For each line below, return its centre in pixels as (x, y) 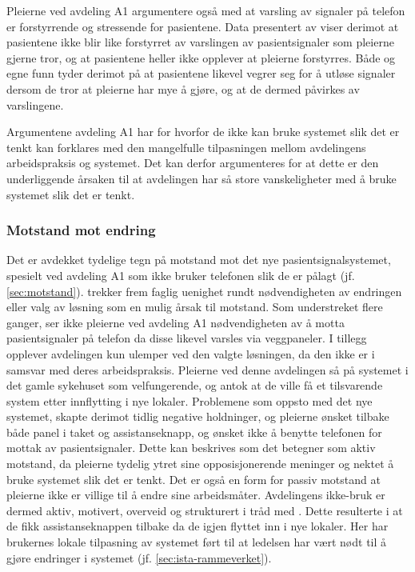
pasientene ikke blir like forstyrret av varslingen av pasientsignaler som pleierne (200, 42)
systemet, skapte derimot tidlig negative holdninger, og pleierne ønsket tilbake (198, 416)
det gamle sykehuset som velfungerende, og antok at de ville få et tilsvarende (195, 385)
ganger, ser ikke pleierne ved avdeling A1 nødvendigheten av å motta (176, 322)
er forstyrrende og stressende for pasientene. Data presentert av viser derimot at (203, 26)
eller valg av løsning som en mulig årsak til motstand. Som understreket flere (195, 307)
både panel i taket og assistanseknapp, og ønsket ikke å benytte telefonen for (194, 432)
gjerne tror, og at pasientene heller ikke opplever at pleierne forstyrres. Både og (201, 57)
